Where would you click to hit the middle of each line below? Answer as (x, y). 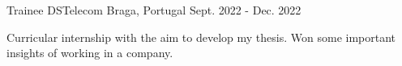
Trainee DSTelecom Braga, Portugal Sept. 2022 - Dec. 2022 (154, 10)
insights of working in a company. (90, 53)
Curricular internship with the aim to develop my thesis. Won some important (201, 37)
